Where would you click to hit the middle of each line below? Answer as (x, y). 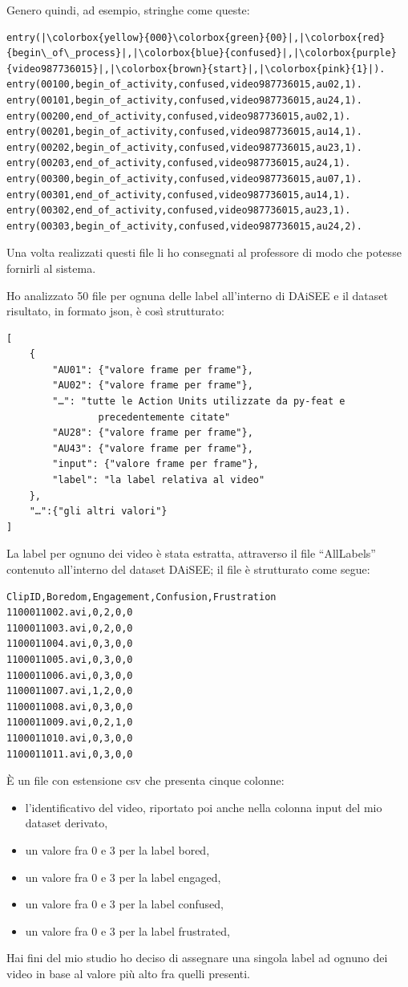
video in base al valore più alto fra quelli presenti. (129, 973)
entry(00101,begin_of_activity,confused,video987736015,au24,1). (184, 100)
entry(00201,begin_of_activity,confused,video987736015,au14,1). (184, 132)
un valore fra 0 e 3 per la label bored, (117, 849)
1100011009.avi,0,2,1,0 (70, 723)
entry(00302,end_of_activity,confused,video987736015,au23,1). (179, 211)
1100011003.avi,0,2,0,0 (70, 628)
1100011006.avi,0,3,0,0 (70, 675)
